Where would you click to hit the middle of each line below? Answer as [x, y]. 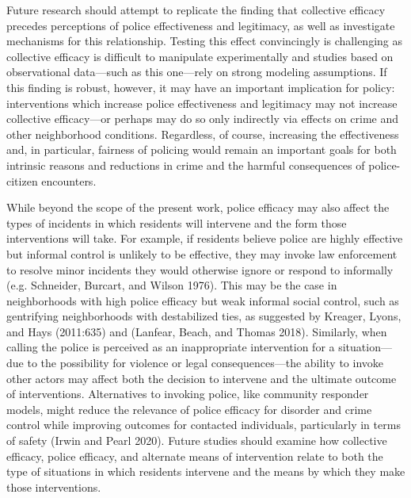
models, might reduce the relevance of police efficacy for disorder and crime [189, 409]
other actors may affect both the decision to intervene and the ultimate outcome [202, 378]
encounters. [69, 180]
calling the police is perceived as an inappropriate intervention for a [171, 347]
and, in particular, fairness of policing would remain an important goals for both [202, 149]
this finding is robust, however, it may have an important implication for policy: [201, 87]
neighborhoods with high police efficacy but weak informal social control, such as [203, 300]
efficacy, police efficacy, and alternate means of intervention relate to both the [195, 456]
